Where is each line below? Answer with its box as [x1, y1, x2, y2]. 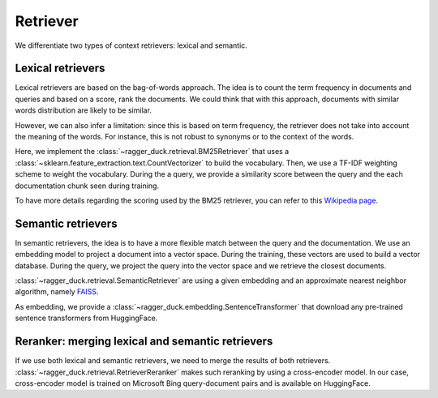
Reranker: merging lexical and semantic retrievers [15, 335, 273, 349]
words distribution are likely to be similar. [15, 105, 152, 115]
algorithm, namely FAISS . [15, 287, 99, 297]
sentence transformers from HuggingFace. [15, 313, 158, 323]
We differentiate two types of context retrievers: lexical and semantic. [15, 41, 247, 50]
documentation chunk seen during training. [15, 181, 160, 190]
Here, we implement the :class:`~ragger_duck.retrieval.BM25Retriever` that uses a [15, 147, 290, 156]
